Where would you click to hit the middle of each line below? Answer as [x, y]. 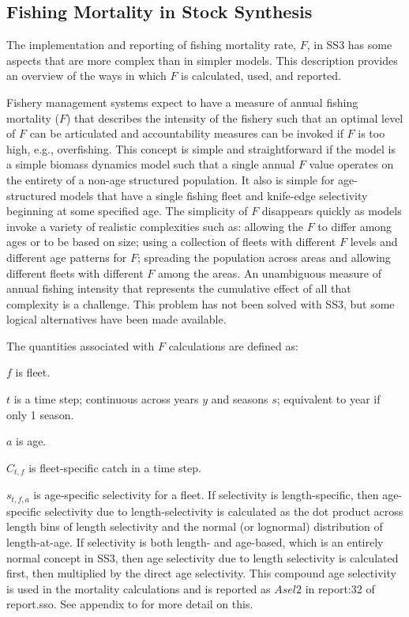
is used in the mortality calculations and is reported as [139, 588]
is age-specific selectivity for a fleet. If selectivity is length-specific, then [206, 495]
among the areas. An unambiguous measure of [269, 273]
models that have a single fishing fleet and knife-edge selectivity [214, 195]
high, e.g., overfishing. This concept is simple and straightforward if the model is [201, 148]
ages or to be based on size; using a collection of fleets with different [171, 242]
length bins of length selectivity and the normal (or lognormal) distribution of [195, 526]
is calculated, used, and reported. [261, 76]
